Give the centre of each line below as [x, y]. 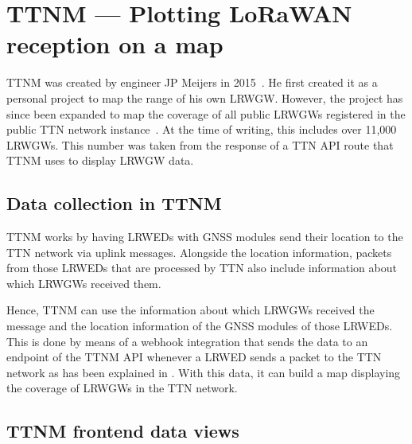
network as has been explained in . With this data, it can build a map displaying [204, 372]
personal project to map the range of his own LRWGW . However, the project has [205, 97]
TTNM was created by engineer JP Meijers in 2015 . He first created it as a [192, 82]
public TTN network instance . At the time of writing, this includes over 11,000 [202, 129]
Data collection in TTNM [114, 203]
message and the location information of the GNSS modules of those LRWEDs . [200, 326]
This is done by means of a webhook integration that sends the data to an [187, 341]
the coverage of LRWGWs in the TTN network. [122, 388]
